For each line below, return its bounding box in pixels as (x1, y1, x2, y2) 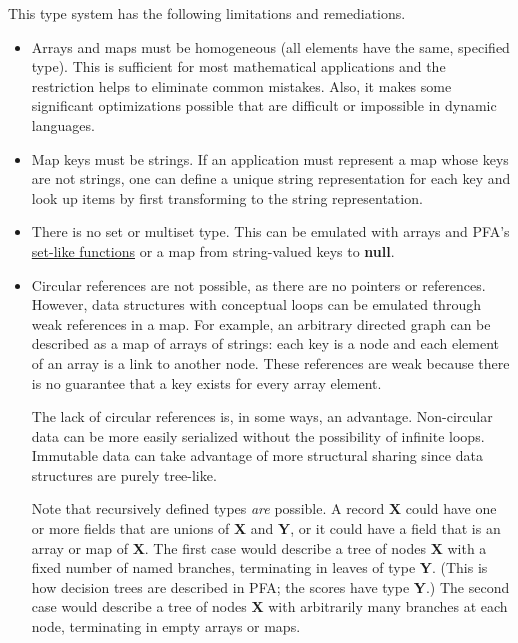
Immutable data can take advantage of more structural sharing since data (31, 445, 483, 466)
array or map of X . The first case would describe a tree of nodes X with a (31, 537, 487, 558)
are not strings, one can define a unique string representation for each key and (31, 168, 511, 189)
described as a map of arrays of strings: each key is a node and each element (31, 333, 500, 354)
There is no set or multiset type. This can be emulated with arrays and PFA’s (31, 221, 510, 242)
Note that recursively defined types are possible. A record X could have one (31, 498, 497, 519)
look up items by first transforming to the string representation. (31, 187, 423, 208)
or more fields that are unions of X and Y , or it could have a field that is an (31, 518, 501, 539)
